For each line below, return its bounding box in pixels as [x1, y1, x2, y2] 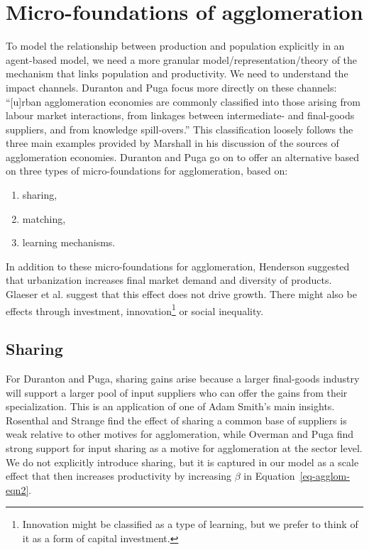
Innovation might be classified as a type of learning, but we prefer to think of [22, 517, 358, 532]
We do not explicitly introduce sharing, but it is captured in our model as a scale [6, 454, 359, 469]
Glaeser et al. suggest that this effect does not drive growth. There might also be [6, 287, 357, 302]
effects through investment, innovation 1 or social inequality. [6, 301, 264, 318]
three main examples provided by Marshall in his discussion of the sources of [6, 136, 339, 150]
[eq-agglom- [299, 468, 350, 483]
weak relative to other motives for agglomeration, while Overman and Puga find [6, 427, 354, 441]
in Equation [243, 468, 295, 483]
